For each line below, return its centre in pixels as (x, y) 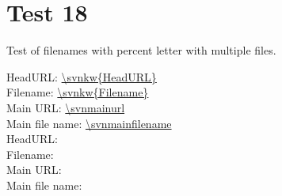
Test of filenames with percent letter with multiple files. (141, 50)
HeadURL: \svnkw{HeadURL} (82, 76)
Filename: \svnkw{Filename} (78, 92)
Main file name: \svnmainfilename (89, 123)
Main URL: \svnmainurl (66, 107)
